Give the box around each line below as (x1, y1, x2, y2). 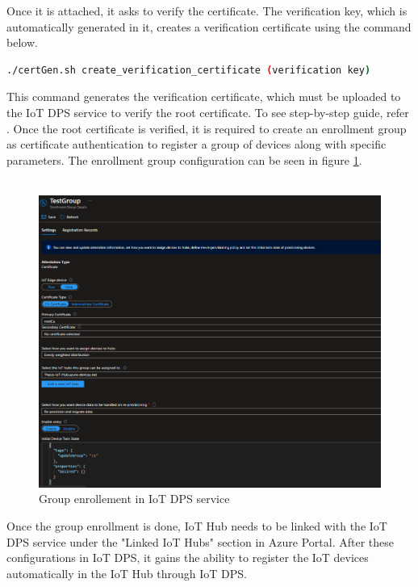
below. (6, 34, 38, 51)
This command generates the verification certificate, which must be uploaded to (6, 88, 401, 105)
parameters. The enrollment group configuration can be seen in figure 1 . (6, 151, 362, 168)
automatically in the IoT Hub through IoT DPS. (6, 564, 247, 581)
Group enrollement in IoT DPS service (39, 490, 230, 507)
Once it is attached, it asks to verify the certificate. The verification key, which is (6, 2, 408, 19)
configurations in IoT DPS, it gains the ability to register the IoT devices (6, 549, 369, 566)
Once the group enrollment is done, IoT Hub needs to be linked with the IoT (6, 517, 387, 534)
